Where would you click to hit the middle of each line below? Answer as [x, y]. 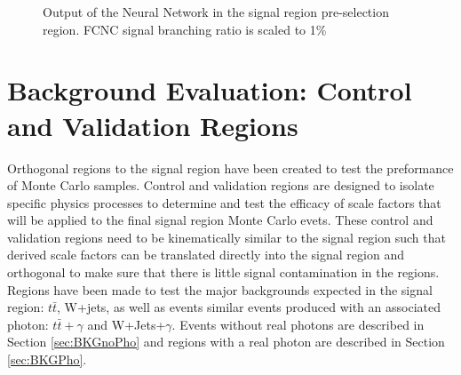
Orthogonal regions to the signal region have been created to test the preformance [230, 168]
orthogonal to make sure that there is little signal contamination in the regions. [223, 272]
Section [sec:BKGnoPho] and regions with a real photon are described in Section [226, 342]
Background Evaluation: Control [210, 90]
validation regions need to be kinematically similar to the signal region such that [227, 237]
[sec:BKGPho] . [47, 359]
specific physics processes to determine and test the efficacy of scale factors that [224, 202]
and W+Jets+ [127, 324]
